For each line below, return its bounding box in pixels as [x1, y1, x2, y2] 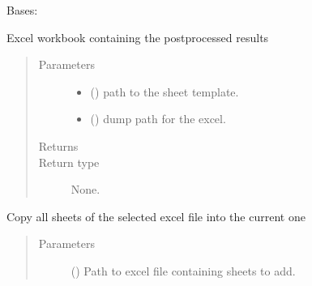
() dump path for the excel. [90, 110, 226, 127]
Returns [38, 137, 79, 154]
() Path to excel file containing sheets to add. [71, 262, 296, 279]
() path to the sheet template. [90, 83, 239, 100]
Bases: [6, 2, 38, 18]
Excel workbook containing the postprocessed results [6, 28, 269, 45]
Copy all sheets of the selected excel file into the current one [6, 207, 306, 224]
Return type [38, 153, 100, 170]
